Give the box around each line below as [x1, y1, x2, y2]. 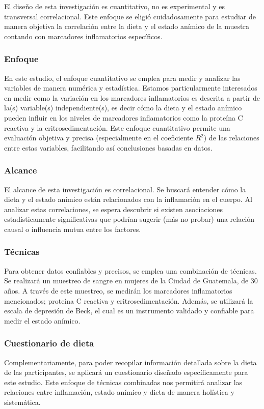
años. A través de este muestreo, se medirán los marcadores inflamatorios [4, 285, 232, 296]
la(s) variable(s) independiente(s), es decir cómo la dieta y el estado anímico [4, 102, 242, 113]
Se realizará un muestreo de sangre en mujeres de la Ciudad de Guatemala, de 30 [4, 275, 258, 286]
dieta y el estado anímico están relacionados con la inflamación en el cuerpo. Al [4, 194, 252, 205]
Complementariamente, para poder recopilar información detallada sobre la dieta [4, 357, 257, 367]
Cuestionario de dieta [4, 337, 94, 349]
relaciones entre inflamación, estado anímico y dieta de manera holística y [4, 387, 234, 397]
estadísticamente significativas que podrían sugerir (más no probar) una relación [4, 214, 255, 224]
